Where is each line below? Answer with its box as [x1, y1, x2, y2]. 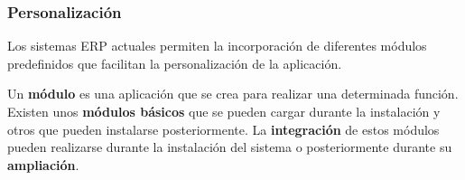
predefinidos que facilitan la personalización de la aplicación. [7, 53, 342, 72]
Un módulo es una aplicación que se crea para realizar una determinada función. [7, 84, 459, 103]
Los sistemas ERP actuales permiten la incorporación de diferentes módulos [7, 36, 427, 55]
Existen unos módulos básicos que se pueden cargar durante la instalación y [7, 102, 441, 120]
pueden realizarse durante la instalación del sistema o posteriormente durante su [7, 137, 452, 156]
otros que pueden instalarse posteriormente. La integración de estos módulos [7, 119, 440, 138]
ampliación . [7, 155, 79, 174]
